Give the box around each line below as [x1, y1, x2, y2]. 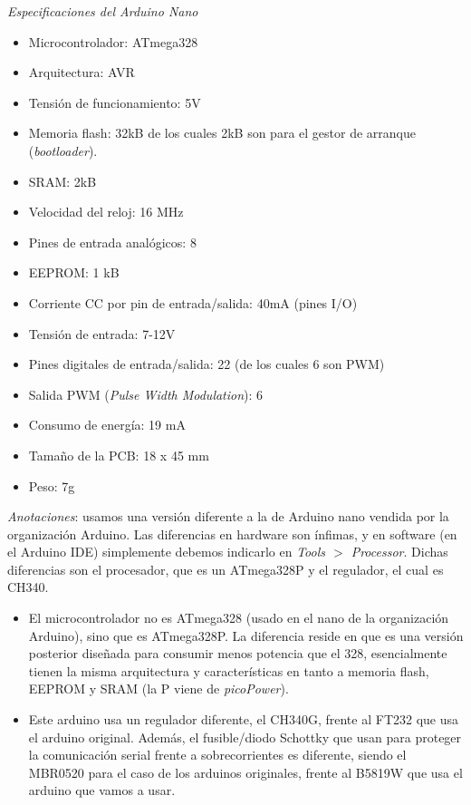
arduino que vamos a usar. [28, 781, 176, 800]
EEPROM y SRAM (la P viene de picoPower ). [28, 679, 289, 698]
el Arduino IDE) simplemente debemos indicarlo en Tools [7, 542, 325, 561]
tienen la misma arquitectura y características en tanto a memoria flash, [28, 661, 429, 680]
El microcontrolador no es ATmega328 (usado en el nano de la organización [28, 608, 449, 627]
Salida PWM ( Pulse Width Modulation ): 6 [28, 384, 264, 403]
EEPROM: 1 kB [28, 263, 120, 282]
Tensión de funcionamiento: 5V [28, 92, 201, 112]
